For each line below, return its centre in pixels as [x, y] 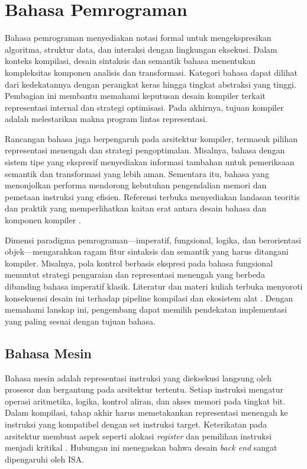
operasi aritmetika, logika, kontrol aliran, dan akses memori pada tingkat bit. [145, 401]
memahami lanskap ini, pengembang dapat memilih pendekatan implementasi [146, 309]
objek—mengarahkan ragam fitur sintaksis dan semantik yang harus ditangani [147, 251]
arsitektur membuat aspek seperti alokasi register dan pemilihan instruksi [138, 436]
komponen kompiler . [43, 220]
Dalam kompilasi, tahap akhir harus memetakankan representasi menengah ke [146, 412]
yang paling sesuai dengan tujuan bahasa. [80, 321]
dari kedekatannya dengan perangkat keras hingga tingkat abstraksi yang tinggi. [151, 84]
